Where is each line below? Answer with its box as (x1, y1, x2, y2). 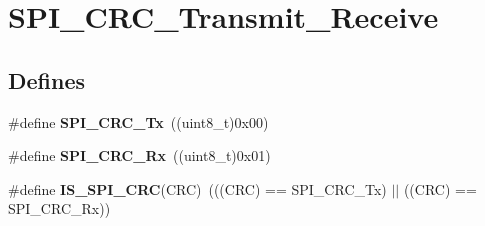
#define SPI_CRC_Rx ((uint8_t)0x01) (8, 145, 271, 166)
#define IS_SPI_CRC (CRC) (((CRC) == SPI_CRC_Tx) (8, 178, 387, 199)
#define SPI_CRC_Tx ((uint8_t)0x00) (8, 111, 269, 132)
